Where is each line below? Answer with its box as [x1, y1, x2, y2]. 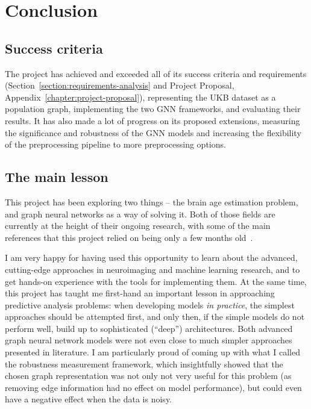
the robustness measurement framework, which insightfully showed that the [5, 357, 283, 370]
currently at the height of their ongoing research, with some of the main [5, 219, 271, 232]
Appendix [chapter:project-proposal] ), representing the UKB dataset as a [5, 90, 276, 103]
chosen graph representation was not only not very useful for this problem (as [5, 369, 292, 382]
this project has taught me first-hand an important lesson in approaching [5, 287, 275, 299]
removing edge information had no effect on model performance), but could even [5, 381, 302, 393]
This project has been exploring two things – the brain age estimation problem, [5, 195, 298, 208]
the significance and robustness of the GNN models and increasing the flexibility [5, 126, 301, 139]
